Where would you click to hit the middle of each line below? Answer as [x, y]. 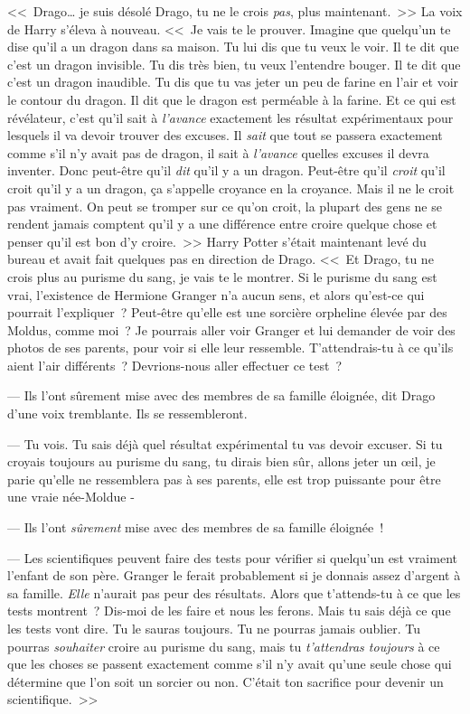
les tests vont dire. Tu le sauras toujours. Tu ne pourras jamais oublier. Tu [214, 628]
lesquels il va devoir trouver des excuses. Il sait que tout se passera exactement [225, 135]
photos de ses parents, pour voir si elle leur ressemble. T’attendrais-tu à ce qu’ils [230, 348]
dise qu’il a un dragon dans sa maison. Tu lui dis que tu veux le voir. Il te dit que [233, 47]
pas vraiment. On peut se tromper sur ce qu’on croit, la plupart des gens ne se [225, 206]
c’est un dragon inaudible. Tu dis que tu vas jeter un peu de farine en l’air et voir [233, 82]
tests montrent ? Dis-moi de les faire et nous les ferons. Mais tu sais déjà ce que [229, 611]
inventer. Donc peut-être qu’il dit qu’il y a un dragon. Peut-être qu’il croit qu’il [226, 170]
